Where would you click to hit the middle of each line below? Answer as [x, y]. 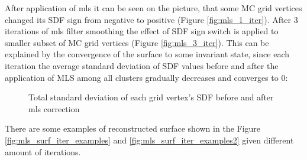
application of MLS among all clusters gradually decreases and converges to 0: [146, 77]
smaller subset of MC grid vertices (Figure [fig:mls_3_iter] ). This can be [137, 42]
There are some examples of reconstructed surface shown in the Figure [133, 128]
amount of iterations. [43, 151]
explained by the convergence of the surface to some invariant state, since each [147, 54]
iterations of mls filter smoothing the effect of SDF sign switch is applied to [142, 31]
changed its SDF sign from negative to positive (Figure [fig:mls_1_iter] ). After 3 [151, 19]
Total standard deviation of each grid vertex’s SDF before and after [151, 97]
